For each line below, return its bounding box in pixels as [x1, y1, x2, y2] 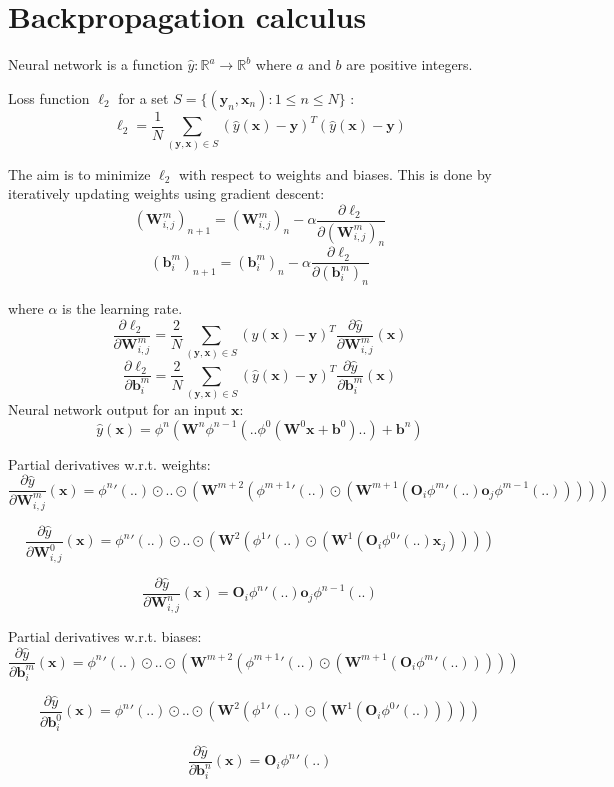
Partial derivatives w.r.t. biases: [8, 625, 202, 646]
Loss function [8, 87, 90, 108]
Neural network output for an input [8, 399, 227, 420]
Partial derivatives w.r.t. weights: [8, 453, 211, 474]
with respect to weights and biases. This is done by [178, 163, 492, 184]
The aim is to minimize [8, 163, 151, 184]
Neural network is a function [8, 54, 183, 75]
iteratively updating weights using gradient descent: [8, 183, 325, 204]
